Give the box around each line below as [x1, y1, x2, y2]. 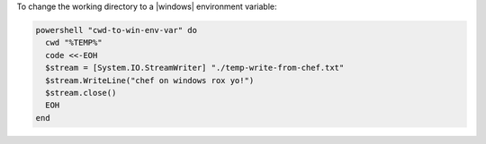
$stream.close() [45, 88, 117, 97]
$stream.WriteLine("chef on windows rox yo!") [45, 75, 255, 85]
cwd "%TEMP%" [45, 38, 103, 48]
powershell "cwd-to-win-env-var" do [35, 25, 198, 35]
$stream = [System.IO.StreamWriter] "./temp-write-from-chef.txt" [45, 63, 345, 73]
